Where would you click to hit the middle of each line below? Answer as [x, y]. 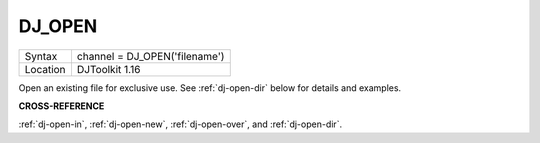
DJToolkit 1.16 [108, 69]
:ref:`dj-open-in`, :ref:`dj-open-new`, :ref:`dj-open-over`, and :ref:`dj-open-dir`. [180, 124]
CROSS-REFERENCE [61, 106]
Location [45, 69]
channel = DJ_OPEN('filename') [150, 56]
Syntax [41, 56]
